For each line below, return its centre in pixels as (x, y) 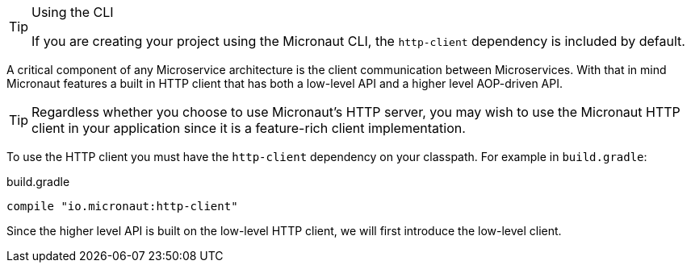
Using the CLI (73, 12)
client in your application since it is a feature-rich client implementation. (249, 128)
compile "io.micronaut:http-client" (122, 206)
